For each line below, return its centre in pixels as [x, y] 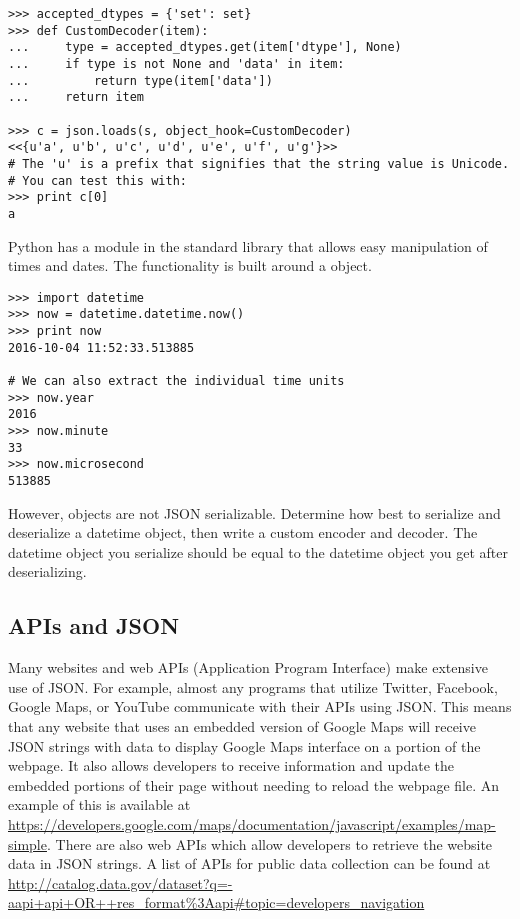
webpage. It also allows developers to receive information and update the [231, 765]
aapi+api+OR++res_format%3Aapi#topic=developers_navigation [216, 902]
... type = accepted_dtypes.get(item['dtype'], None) [205, 47]
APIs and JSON [94, 625]
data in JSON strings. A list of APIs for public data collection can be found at [249, 863]
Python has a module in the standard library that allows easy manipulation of [248, 245]
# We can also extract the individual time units [176, 381]
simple [27, 843]
